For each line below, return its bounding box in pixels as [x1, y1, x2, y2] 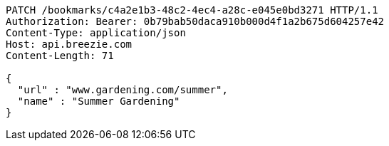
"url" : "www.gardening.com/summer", [17, 84, 228, 95]
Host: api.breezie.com [6, 38, 133, 50]
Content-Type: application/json [6, 27, 186, 38]
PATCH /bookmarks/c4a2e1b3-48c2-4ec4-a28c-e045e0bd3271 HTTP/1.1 [6, 4, 378, 16]
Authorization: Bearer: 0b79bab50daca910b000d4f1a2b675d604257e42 [6, 16, 385, 27]
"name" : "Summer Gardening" [17, 95, 180, 107]
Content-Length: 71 [6, 50, 114, 61]
